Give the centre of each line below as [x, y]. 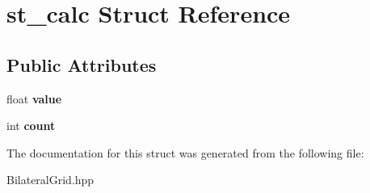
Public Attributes [82, 64]
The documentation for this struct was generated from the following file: [185, 152]
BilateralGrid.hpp [50, 180]
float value [34, 98]
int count [31, 126]
